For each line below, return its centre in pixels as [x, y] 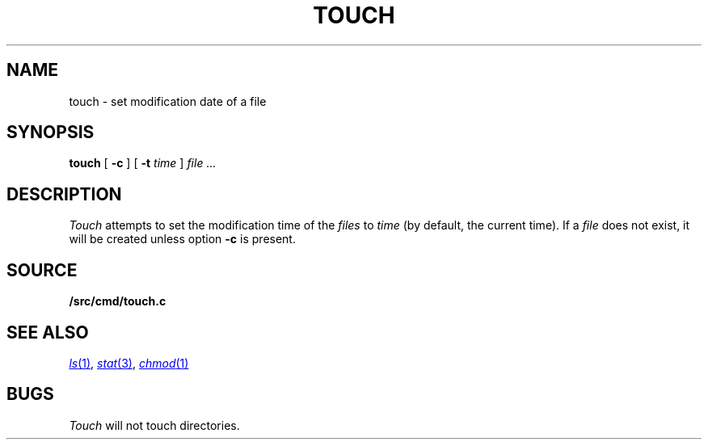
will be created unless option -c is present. [182, 239]
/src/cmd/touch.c [118, 301]
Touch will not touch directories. [154, 425]
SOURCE [42, 270]
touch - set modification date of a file [168, 101]
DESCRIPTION [64, 194]
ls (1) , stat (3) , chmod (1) [129, 363]
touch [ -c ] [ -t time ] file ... [143, 163]
